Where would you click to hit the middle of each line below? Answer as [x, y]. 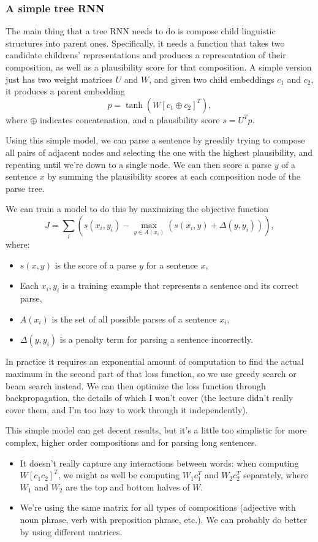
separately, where [276, 475]
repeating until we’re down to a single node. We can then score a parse [138, 164]
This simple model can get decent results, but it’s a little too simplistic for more [156, 430]
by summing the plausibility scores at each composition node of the [174, 176]
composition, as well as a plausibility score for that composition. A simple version [159, 67]
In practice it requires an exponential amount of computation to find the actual [155, 361]
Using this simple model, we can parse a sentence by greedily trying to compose [155, 140]
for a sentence [172, 265]
